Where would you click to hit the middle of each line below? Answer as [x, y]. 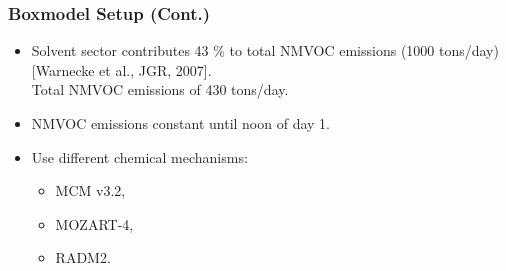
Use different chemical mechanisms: [139, 156]
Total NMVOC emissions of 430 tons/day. [160, 89]
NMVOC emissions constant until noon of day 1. [180, 123]
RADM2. [83, 257]
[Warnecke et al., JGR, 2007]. [121, 69]
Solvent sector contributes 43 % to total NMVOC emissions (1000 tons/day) [265, 50]
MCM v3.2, [90, 190]
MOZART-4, [94, 223]
